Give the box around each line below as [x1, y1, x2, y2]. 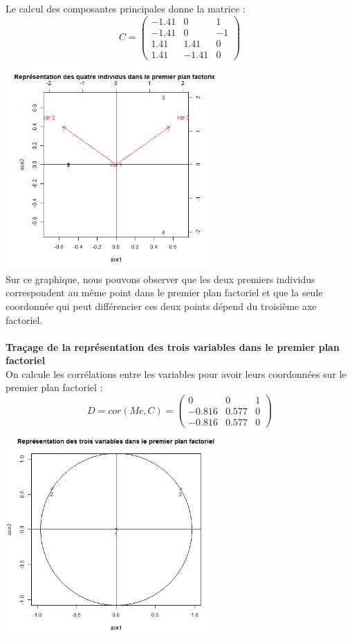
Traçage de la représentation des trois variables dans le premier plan [6, 339, 340, 354]
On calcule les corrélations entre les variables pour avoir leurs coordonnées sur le [6, 366, 346, 381]
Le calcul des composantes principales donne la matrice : [6, 1, 246, 15]
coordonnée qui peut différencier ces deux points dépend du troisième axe [6, 298, 317, 313]
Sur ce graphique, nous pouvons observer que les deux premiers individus [6, 271, 315, 286]
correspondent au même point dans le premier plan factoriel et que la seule [6, 285, 323, 300]
